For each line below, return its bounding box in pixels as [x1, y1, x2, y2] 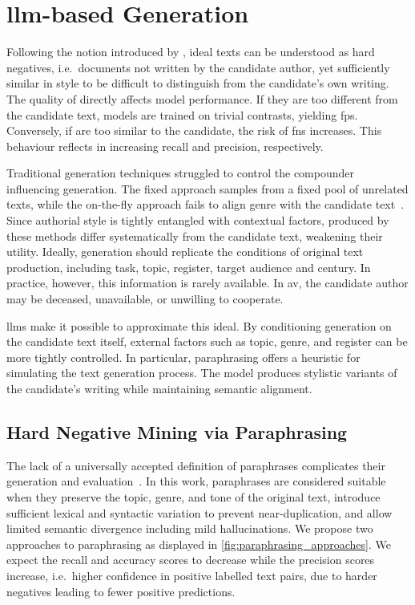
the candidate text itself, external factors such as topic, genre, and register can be [6, 333, 408, 350]
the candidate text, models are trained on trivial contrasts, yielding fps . [6, 106, 358, 123]
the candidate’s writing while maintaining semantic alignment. [6, 380, 312, 396]
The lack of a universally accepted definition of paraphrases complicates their [6, 457, 385, 473]
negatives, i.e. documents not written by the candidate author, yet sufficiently [6, 59, 390, 75]
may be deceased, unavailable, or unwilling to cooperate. [6, 290, 284, 307]
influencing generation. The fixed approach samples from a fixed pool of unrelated [6, 180, 409, 197]
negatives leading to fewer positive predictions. [6, 583, 236, 599]
